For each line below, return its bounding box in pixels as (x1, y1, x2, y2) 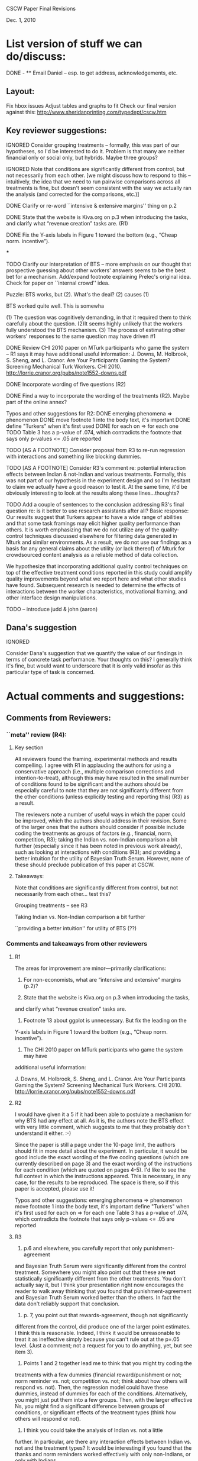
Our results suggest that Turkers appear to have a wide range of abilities (6, 513, 183, 520)
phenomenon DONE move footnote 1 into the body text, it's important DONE (6, 416, 190, 423)
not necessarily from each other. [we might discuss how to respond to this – (6, 172, 191, 179)
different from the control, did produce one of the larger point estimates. (14, 1323, 191, 1330)
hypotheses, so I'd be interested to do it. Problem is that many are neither (6, 147, 185, 154)
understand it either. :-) (14, 1130, 72, 1137)
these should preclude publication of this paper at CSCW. (14, 861, 155, 869)
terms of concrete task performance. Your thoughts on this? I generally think (6, 656, 193, 663)
